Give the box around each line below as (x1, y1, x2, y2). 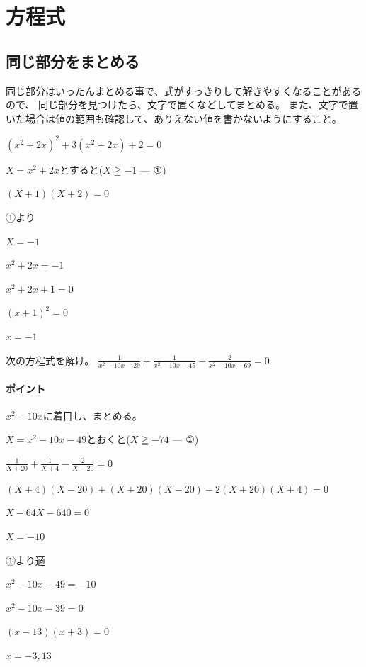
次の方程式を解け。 (6, 352, 95, 367)
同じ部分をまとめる (6, 50, 139, 72)
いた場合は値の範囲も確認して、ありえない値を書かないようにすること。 (6, 111, 342, 125)
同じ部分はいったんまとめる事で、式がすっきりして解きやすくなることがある (6, 83, 362, 98)
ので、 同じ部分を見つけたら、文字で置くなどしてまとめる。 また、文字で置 (6, 97, 358, 112)
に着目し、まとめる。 (42, 408, 142, 422)
